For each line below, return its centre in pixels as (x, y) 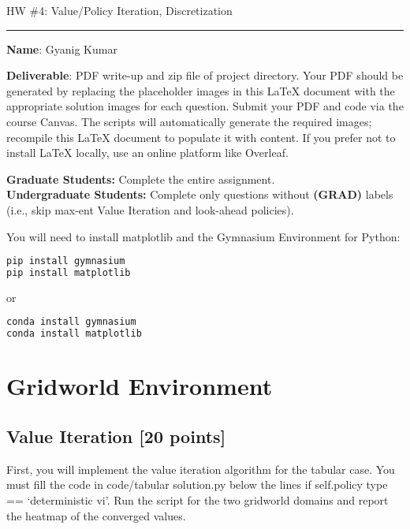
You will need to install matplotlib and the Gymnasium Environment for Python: (203, 236)
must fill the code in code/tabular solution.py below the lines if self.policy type (197, 484)
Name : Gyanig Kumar (62, 48)
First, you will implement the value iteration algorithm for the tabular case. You (201, 469)
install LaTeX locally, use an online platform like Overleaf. (147, 153)
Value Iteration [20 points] (116, 436)
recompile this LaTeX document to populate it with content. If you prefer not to (201, 137)
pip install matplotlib (69, 273)
